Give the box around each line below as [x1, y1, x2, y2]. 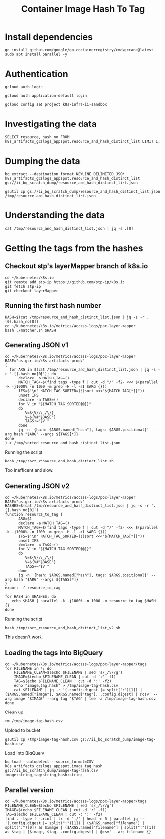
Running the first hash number [5, 301, 101, 310]
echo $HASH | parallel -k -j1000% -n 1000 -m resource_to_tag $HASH [11, 599, 156, 604]
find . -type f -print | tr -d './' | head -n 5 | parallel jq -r [5, 816, 145, 821]
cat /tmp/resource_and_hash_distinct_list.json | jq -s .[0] [5, 226, 134, 231]
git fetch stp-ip [5, 284, 41, 289]
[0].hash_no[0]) [5, 319, 39, 324]
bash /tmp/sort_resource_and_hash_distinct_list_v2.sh [5, 626, 121, 630]
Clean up [5, 709, 24, 715]
